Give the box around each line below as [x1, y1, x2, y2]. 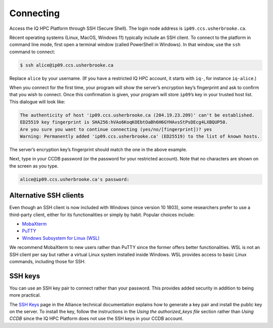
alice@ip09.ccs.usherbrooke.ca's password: [20, 176, 130, 182]
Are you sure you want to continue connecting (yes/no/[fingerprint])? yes [20, 127, 212, 132]
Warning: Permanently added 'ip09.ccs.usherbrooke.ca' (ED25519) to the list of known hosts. [20, 134, 260, 139]
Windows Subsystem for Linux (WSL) [22, 235, 100, 241]
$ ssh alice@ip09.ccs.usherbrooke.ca [20, 62, 114, 68]
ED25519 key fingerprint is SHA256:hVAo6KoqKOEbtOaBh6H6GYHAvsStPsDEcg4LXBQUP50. [20, 119, 229, 125]
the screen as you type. [9, 162, 59, 169]
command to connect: [9, 49, 56, 55]
